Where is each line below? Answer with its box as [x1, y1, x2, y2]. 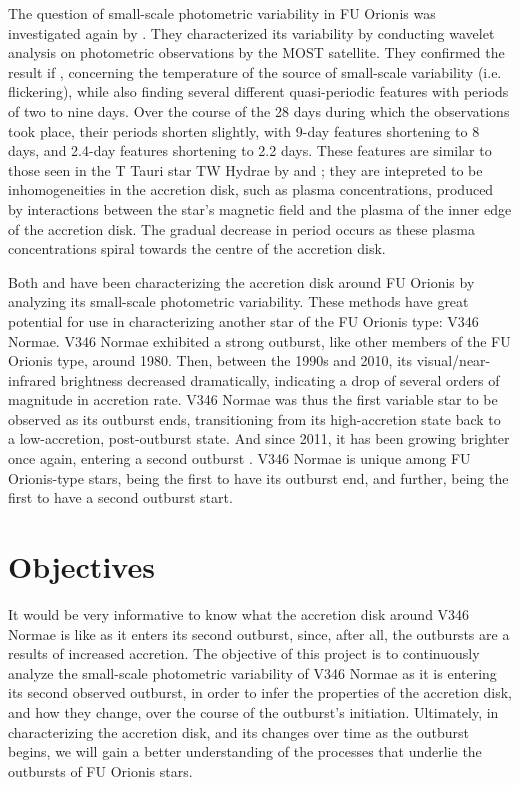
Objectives [8, 546, 155, 587]
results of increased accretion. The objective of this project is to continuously [8, 643, 480, 664]
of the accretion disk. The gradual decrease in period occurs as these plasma [8, 218, 475, 239]
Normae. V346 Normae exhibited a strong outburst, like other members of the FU [8, 330, 511, 351]
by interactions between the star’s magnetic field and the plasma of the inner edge [8, 198, 512, 219]
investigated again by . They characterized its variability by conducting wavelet [8, 22, 495, 43]
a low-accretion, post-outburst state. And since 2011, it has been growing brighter [8, 428, 510, 449]
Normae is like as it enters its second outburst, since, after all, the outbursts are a [8, 623, 510, 644]
